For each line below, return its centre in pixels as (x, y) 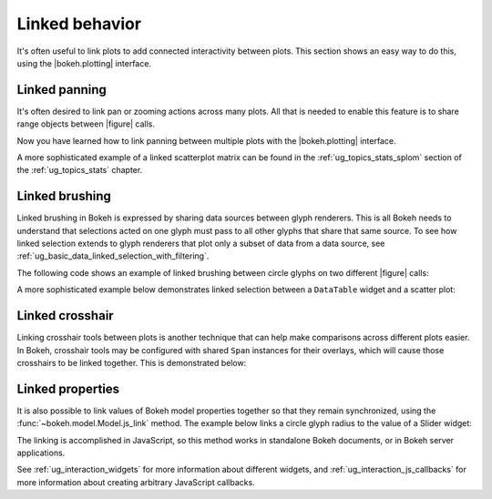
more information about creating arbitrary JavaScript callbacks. (136, 482)
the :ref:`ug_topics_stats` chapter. (80, 170)
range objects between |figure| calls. (86, 124)
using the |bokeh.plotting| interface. (84, 63)
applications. (41, 453)
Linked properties (68, 388)
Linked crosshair (65, 316)
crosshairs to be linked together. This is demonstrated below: (132, 362)
